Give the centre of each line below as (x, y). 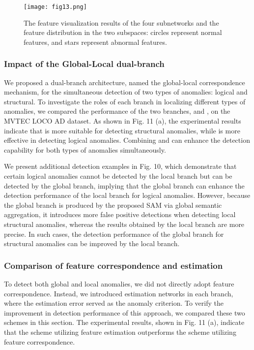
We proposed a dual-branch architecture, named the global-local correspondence (125, 82)
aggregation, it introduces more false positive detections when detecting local (120, 214)
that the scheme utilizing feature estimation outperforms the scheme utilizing (120, 332)
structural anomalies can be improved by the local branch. (92, 243)
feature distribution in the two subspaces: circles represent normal (123, 32)
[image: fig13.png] (55, 7)
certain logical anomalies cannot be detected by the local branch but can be (118, 176)
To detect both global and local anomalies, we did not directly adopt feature (119, 283)
